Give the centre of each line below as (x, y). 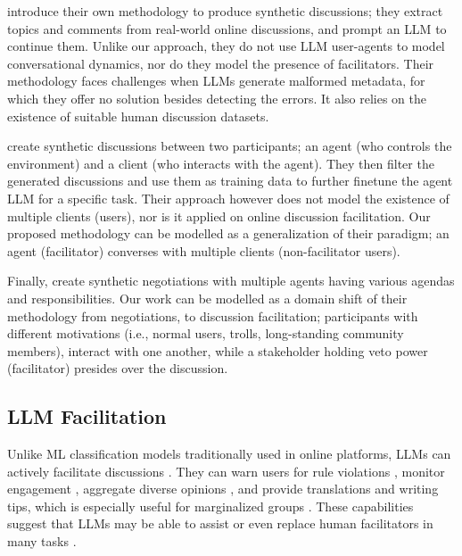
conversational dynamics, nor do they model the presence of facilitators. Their (221, 63)
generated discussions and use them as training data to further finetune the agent (230, 181)
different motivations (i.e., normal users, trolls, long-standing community (206, 333)
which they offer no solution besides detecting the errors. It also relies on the (217, 98)
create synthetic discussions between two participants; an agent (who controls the (230, 146)
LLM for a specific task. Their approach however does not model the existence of (228, 198)
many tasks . (42, 541)
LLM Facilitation (87, 416)
